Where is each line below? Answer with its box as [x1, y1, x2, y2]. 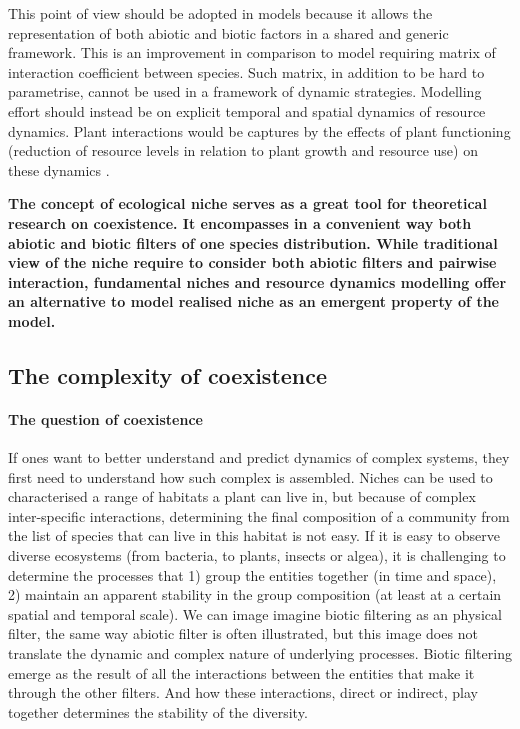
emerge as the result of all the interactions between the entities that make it [8, 662, 475, 683]
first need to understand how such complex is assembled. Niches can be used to [8, 466, 493, 487]
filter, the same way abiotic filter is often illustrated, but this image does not [8, 623, 478, 644]
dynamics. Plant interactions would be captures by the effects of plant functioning [8, 120, 511, 141]
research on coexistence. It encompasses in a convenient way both [8, 212, 472, 233]
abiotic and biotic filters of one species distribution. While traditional [8, 232, 498, 253]
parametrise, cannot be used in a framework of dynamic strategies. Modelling [8, 81, 482, 102]
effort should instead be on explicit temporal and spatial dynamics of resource [8, 100, 486, 121]
